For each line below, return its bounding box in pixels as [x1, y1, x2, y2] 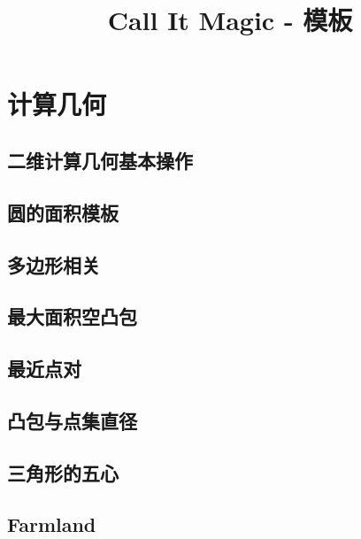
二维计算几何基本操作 [7, 146, 193, 173]
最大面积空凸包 [7, 303, 137, 330]
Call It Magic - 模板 [107, 2, 353, 38]
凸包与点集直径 [7, 406, 137, 434]
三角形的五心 [7, 458, 119, 486]
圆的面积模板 [7, 198, 119, 226]
